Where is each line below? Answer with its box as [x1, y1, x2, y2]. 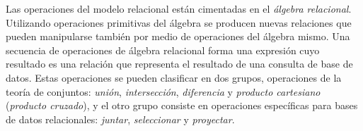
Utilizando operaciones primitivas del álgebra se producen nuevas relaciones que [6, 15, 352, 30]
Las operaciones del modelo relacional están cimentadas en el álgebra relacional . [6, 1, 352, 15]
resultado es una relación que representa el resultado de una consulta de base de [6, 56, 353, 71]
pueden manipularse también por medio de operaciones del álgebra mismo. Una [6, 29, 350, 44]
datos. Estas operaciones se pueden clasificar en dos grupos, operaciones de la [6, 70, 342, 85]
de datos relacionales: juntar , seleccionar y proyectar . [6, 111, 235, 126]
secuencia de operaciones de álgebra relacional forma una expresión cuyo [6, 42, 320, 57]
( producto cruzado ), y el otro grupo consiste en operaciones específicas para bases [6, 98, 358, 113]
